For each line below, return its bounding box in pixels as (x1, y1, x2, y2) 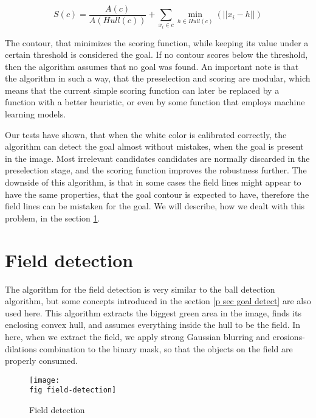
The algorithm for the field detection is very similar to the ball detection (5, 282, 275, 295)
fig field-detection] (29, 386, 117, 395)
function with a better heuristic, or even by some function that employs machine (5, 96, 305, 108)
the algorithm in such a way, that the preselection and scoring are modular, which (5, 72, 311, 85)
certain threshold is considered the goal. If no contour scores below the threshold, (5, 48, 308, 61)
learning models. (5, 108, 66, 120)
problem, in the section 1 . (5, 211, 100, 224)
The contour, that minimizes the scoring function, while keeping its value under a (5, 36, 309, 49)
